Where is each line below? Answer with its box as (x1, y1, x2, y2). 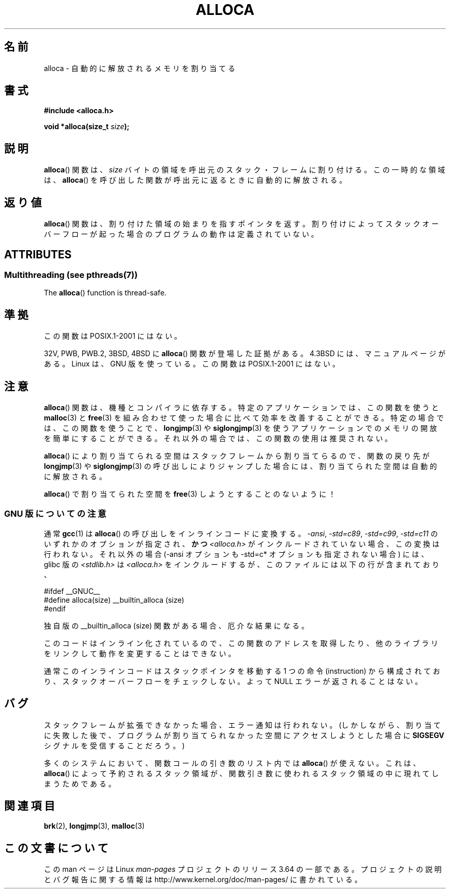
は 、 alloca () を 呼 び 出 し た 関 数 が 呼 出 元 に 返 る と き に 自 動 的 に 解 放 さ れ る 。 (44, 176, 347, 185)
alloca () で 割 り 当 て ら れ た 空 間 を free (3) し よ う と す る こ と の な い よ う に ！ (44, 489, 336, 499)
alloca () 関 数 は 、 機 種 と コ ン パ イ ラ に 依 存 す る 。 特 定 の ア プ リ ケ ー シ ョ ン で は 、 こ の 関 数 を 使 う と (44, 403, 439, 412)
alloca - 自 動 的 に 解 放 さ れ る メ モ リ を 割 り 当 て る (44, 63, 235, 73)
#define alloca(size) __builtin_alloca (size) (44, 595, 184, 604)
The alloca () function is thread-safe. (44, 288, 167, 297)
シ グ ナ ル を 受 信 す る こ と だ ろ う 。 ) (44, 741, 185, 750)
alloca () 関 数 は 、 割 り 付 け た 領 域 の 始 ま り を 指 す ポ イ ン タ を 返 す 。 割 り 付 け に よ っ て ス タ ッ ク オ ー (44, 219, 439, 229)
